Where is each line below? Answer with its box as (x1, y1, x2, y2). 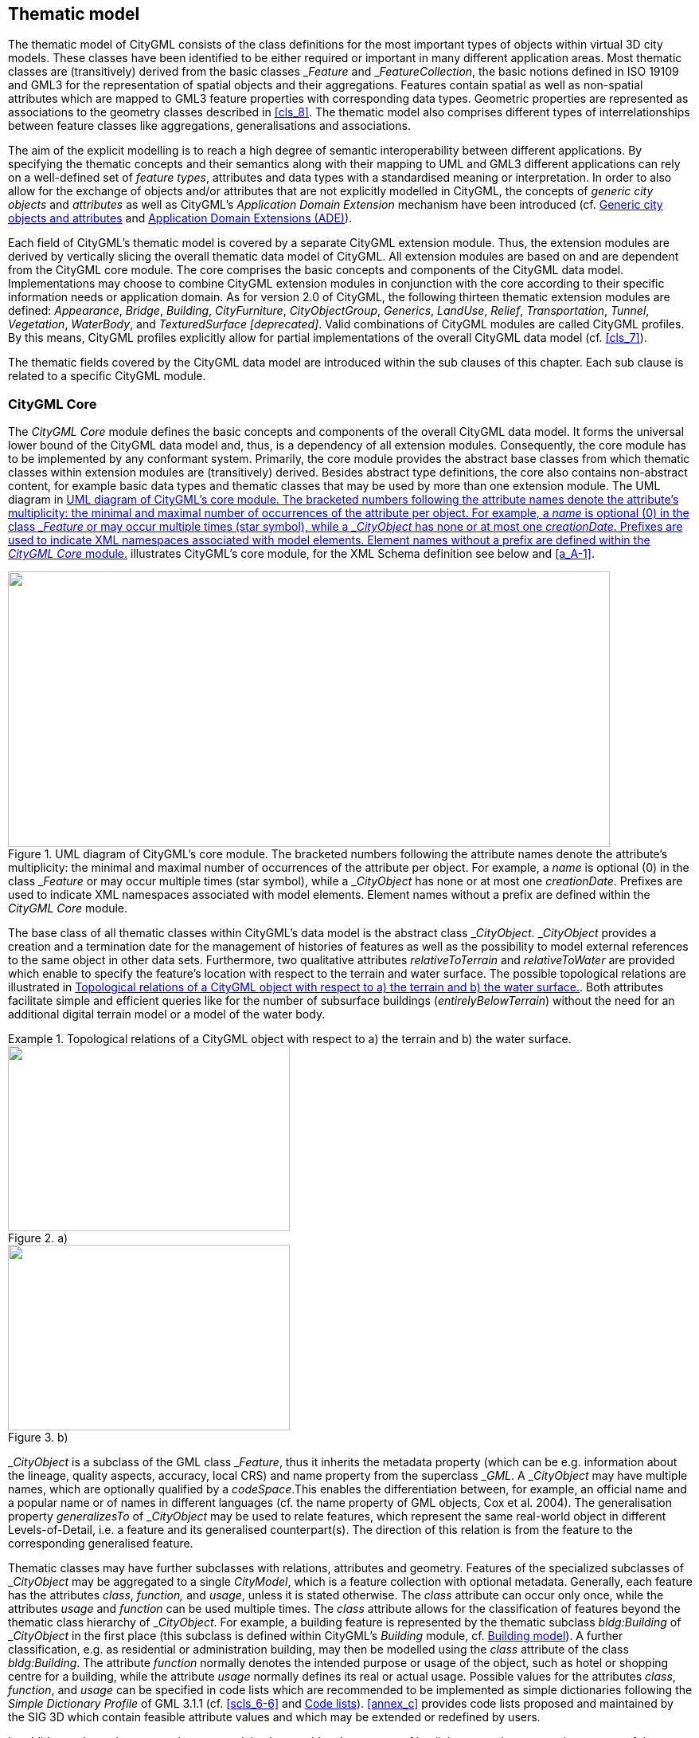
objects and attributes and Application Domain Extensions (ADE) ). (8, 211, 353, 226)
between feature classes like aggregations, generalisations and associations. (8, 119, 411, 133)
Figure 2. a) (8, 1231, 68, 1246)
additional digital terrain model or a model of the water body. (8, 1007, 326, 1022)
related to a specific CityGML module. (8, 369, 206, 383)
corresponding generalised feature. (8, 1536, 193, 1551)
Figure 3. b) (8, 1430, 68, 1445)
